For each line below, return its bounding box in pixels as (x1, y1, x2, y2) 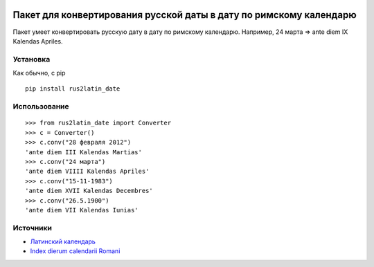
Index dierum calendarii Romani (30, 247, 121, 255)
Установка (12, 54, 51, 64)
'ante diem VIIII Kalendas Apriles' (25, 167, 150, 176)
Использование (12, 102, 69, 111)
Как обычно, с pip (12, 69, 66, 77)
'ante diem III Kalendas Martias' (25, 148, 142, 156)
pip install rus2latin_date (25, 85, 121, 93)
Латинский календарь (30, 237, 96, 246)
